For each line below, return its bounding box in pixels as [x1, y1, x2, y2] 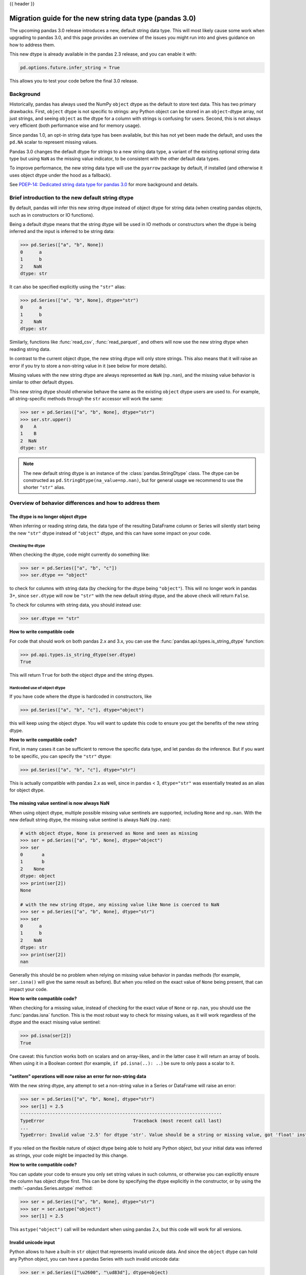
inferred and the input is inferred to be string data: [9, 228, 115, 235]
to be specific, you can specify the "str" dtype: [9, 753, 112, 759]
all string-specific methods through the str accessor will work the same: [9, 396, 163, 402]
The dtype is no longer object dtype [9, 513, 87, 520]
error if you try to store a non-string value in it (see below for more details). [9, 363, 167, 369]
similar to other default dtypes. [9, 379, 74, 385]
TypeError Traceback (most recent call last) [20, 1117, 222, 1124]
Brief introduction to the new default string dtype [9, 194, 134, 201]
